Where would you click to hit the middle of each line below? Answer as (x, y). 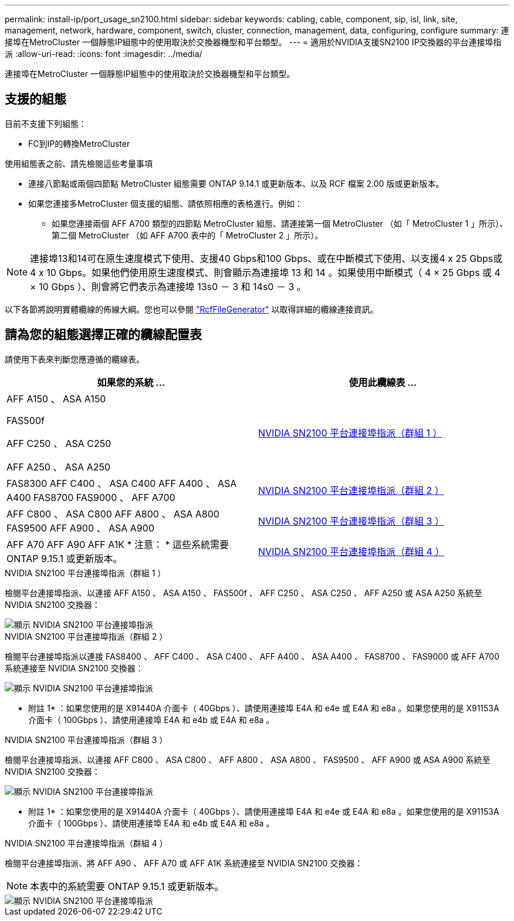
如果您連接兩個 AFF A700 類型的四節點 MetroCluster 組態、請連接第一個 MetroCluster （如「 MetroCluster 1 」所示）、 (280, 223)
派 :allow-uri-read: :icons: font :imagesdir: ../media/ (104, 54)
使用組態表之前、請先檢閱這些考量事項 (79, 163)
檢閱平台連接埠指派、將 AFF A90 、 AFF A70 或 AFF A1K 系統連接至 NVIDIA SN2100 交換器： (184, 863)
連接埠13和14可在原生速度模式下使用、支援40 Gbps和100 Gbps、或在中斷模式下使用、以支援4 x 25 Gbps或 (266, 258)
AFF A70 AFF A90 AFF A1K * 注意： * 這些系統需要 (118, 544)
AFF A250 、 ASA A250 (59, 467)
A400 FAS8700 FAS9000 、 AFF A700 (91, 497)
